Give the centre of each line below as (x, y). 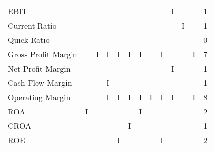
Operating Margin (39, 97)
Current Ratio (32, 25)
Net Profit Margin (39, 68)
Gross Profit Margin (43, 54)
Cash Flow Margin (40, 83)
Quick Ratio (29, 40)
